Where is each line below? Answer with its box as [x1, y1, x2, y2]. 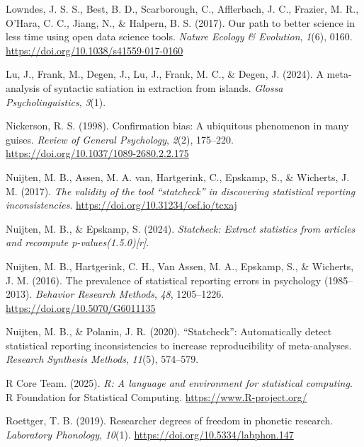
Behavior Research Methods [35, 286, 154, 301]
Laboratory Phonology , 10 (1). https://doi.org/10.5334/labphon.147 [6, 426, 294, 441]
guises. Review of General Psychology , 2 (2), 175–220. [6, 132, 234, 146]
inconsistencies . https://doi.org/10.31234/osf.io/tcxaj [6, 197, 237, 212]
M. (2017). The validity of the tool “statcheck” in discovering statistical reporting [6, 183, 356, 198]
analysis [6, 80, 40, 95]
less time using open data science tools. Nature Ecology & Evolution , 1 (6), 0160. [6, 29, 353, 44]
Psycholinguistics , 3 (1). [6, 94, 106, 109]
